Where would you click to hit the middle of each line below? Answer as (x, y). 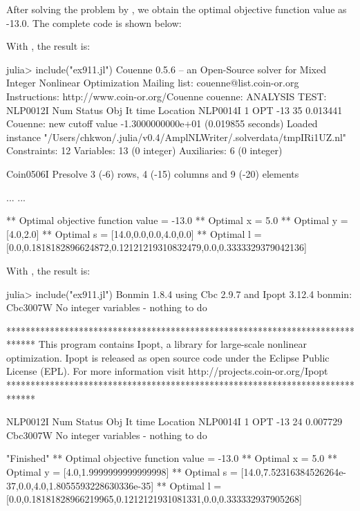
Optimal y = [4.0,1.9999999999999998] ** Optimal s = (122, 472)
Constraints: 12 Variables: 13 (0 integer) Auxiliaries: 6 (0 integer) (144, 150)
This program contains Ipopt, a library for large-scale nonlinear (172, 344)
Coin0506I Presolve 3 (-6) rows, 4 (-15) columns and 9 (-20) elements (153, 173)
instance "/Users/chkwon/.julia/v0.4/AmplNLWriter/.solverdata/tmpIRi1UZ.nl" (177, 137)
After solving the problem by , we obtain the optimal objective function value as (177, 9)
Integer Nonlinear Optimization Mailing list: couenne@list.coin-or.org (153, 83)
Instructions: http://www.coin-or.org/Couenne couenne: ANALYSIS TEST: (167, 96)
